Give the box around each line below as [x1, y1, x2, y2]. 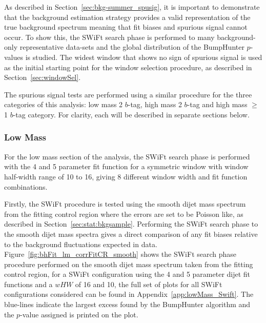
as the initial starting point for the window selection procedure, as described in [4, 62, 252, 72]
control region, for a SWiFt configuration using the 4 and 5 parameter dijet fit [4, 269, 251, 279]
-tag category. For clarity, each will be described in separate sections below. [13, 109, 250, 119]
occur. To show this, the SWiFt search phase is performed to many [4, 31, 215, 42]
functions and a [4, 278, 53, 289]
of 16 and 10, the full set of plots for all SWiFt [75, 278, 222, 289]
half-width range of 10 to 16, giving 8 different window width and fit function [4, 171, 248, 181]
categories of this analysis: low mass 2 [4, 99, 123, 110]
